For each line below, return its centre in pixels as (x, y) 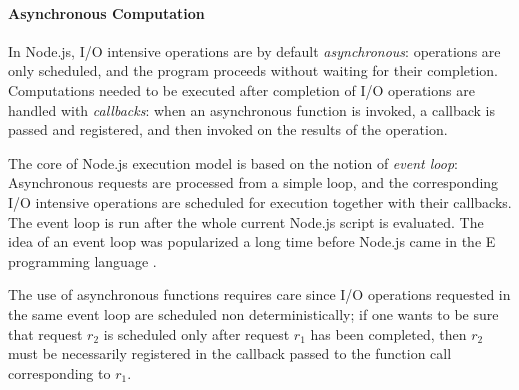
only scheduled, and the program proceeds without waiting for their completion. (253, 70)
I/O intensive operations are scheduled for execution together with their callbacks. (260, 201)
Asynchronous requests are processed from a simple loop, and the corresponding (253, 182)
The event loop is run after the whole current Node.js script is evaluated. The (246, 221)
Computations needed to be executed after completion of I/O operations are (241, 89)
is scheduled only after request (196, 333)
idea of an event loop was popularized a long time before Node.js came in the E (252, 241)
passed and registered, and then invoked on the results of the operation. (228, 129)
